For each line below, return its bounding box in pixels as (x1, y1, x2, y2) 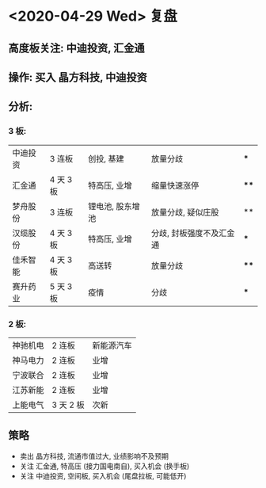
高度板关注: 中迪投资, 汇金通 (8, 41, 145, 55)
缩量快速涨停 (150, 180, 199, 191)
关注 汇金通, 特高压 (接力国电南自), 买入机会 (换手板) (19, 461, 190, 471)
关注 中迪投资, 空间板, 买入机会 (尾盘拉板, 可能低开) (19, 471, 187, 480)
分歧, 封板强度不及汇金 (150, 227, 235, 238)
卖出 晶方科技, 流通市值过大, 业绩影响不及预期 (19, 451, 169, 460)
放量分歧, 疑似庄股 (150, 207, 219, 218)
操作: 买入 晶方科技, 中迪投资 (8, 71, 148, 84)
